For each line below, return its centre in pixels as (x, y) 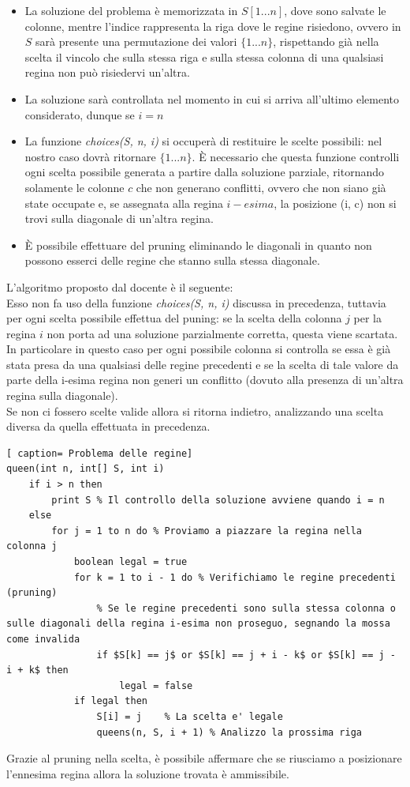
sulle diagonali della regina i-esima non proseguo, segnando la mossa (198, 624)
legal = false (156, 685)
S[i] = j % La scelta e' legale (190, 716)
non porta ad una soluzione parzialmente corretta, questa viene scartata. (222, 333)
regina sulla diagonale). (62, 395)
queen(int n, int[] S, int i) (86, 469)
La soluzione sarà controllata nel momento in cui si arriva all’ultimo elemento (212, 98)
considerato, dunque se (80, 114)
